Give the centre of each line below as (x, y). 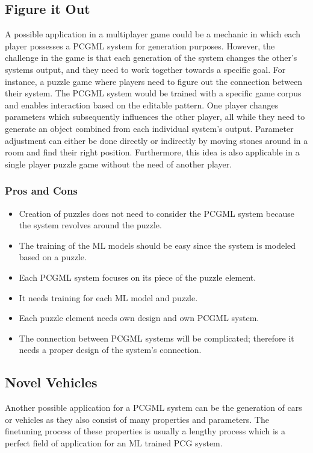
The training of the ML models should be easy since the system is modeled (157, 245)
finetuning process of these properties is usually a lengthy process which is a (145, 431)
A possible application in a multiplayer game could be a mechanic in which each (153, 34)
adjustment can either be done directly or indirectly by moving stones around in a (156, 140)
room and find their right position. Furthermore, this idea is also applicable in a (152, 152)
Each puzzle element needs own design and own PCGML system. (139, 318)
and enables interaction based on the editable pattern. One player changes (142, 105)
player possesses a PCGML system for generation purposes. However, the (140, 45)
